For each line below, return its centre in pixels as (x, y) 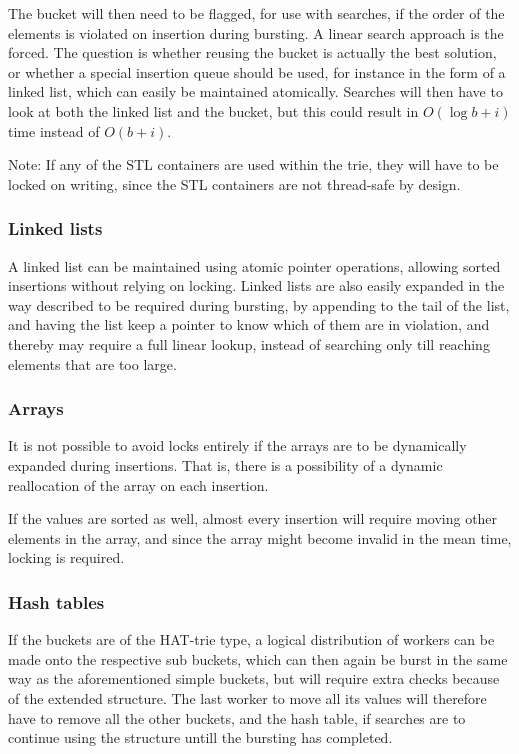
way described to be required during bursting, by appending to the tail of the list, (259, 304)
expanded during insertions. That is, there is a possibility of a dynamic (225, 464)
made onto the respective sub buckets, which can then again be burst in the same (258, 658)
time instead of (54, 130)
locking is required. (66, 557)
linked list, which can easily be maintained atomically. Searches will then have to (255, 91)
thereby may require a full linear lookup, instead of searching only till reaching (249, 343)
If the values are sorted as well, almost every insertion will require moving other (253, 518)
